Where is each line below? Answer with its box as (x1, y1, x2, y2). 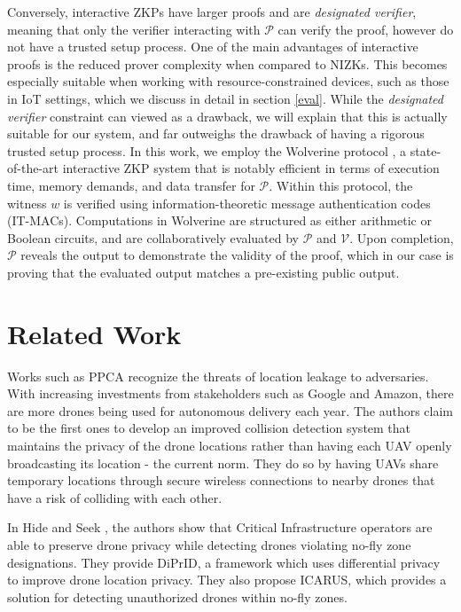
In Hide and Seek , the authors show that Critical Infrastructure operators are (7, 518, 433, 537)
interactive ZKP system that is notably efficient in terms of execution (62, 159, 440, 177)
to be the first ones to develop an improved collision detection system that (7, 419, 411, 437)
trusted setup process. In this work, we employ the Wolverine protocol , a (7, 141, 407, 160)
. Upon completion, (349, 228, 454, 247)
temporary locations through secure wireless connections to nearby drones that (7, 471, 435, 490)
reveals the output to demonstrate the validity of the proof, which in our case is (20, 246, 454, 264)
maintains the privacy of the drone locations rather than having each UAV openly (7, 436, 452, 454)
